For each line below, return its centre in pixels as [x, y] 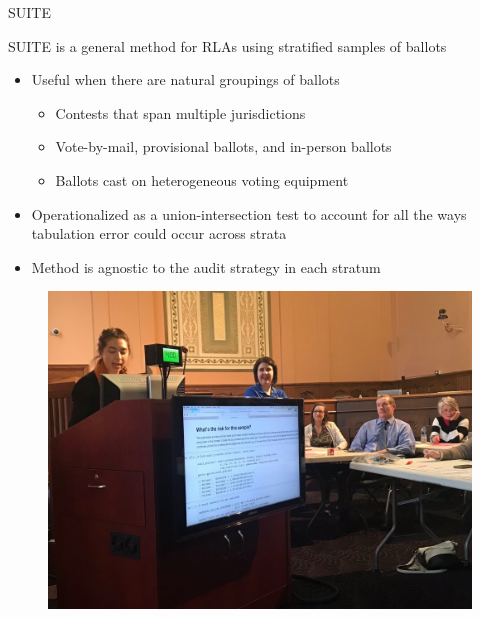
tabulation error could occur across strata [159, 233]
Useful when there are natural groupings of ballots [185, 79]
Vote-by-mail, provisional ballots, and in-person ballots [223, 146]
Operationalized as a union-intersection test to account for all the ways [249, 213]
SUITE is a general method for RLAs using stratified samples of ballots [227, 45]
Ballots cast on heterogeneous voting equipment [202, 179]
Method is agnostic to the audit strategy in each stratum [206, 266]
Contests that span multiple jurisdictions [180, 112]
